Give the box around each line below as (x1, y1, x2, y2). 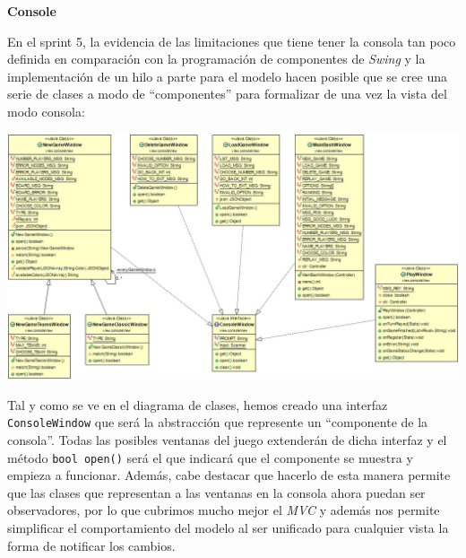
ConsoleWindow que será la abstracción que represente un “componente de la (7, 413, 428, 432)
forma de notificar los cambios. (7, 536, 176, 554)
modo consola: (7, 101, 85, 120)
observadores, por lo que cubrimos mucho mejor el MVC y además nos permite (7, 501, 440, 519)
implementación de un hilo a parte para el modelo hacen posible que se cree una (7, 66, 448, 85)
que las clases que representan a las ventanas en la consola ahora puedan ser (7, 483, 426, 501)
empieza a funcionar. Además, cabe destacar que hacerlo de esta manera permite (7, 466, 451, 484)
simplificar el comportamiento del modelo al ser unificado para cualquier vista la (7, 519, 449, 537)
